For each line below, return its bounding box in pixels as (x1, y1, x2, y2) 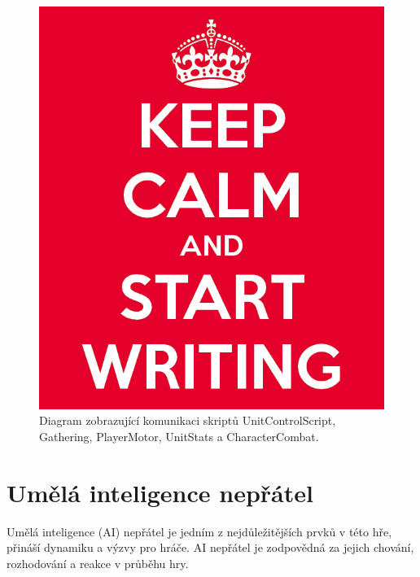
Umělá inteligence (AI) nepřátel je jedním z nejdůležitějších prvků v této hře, (7, 522, 392, 540)
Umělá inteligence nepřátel (7, 475, 313, 509)
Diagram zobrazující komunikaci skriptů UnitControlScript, (39, 412, 336, 429)
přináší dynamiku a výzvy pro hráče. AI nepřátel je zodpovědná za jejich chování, (7, 539, 414, 556)
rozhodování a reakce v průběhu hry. (7, 554, 189, 571)
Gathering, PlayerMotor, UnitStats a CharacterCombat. (39, 427, 319, 444)
